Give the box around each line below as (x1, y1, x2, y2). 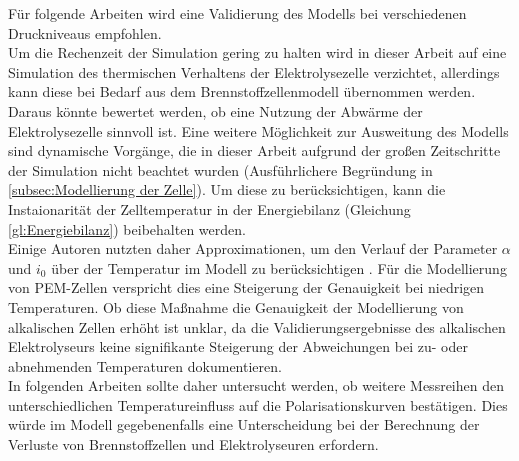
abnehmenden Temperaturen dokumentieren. (8, 355, 282, 376)
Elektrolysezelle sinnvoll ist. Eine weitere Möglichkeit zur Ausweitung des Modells (8, 120, 509, 141)
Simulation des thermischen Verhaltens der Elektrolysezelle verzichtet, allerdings (8, 61, 500, 82)
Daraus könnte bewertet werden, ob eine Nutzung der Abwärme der (8, 100, 423, 121)
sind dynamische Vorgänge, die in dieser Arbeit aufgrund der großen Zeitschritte (8, 140, 501, 161)
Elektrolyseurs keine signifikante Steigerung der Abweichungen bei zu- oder (8, 336, 468, 357)
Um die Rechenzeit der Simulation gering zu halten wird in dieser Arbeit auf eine (8, 42, 507, 63)
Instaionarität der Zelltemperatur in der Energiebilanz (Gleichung (8, 198, 411, 219)
